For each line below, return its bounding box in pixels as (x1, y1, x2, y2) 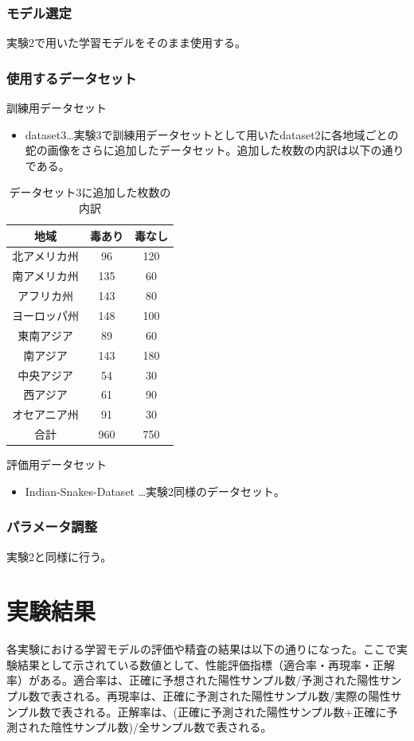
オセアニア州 (12, 406, 79, 423)
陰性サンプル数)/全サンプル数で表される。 (50, 719, 272, 735)
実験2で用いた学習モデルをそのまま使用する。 (6, 34, 246, 51)
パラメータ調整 (6, 517, 98, 536)
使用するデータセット (6, 68, 137, 88)
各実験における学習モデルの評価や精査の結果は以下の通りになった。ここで (6, 641, 396, 657)
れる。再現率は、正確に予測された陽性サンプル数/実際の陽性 (72, 688, 391, 704)
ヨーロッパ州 (12, 306, 79, 323)
